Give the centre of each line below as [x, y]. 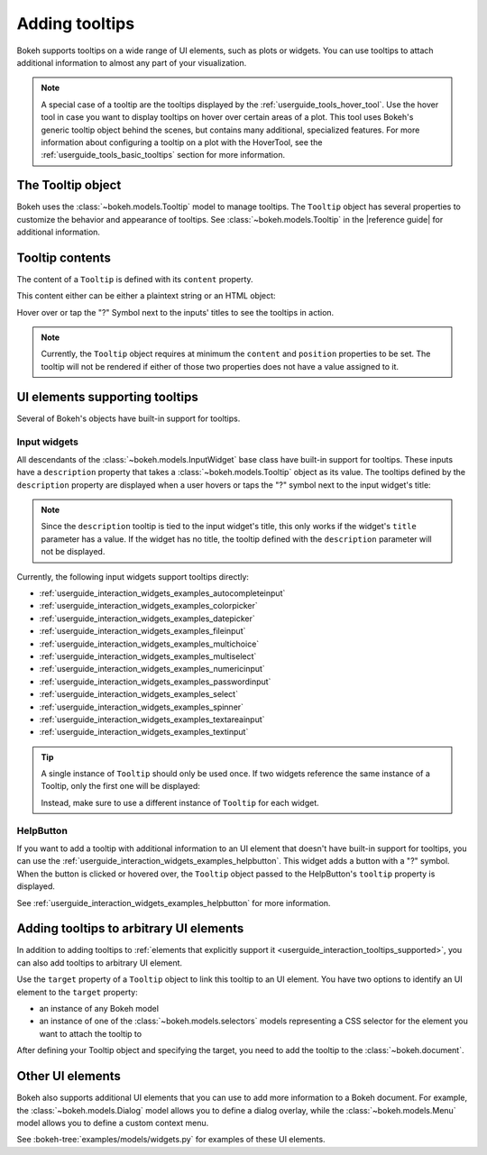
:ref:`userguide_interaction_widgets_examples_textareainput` [152, 719]
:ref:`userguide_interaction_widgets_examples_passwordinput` [155, 682]
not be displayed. [73, 552]
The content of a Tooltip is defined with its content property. [135, 279]
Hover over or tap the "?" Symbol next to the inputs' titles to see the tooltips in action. [175, 312]
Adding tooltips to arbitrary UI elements [130, 929]
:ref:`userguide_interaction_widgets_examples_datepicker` [147, 619]
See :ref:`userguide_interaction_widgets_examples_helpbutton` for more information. [174, 903]
